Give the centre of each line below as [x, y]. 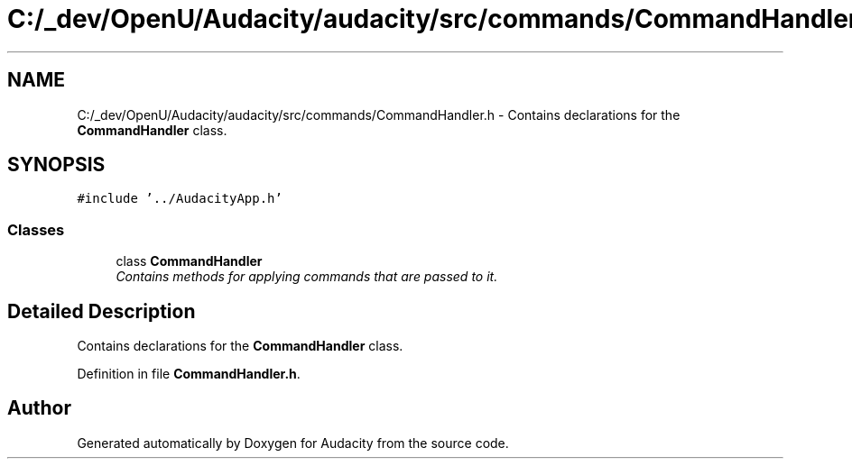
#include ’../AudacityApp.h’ [180, 199]
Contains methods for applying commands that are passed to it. [307, 277]
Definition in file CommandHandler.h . [189, 374]
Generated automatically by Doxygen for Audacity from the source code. [293, 443]
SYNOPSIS [56, 165]
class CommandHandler [189, 261]
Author [39, 408]
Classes [36, 229]
